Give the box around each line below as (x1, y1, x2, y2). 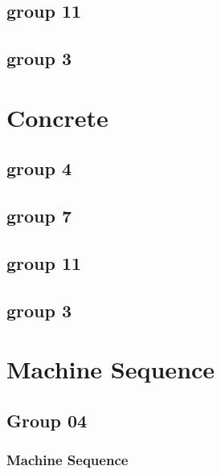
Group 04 (6, 407, 88, 432)
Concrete (6, 100, 108, 133)
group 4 (6, 156, 72, 181)
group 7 (6, 203, 72, 228)
